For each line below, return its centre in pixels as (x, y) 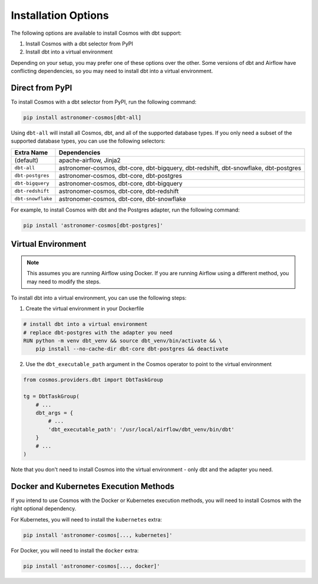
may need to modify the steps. (64, 281)
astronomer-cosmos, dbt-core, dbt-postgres (120, 176)
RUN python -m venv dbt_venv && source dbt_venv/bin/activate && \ (123, 341)
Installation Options (60, 15)
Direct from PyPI (42, 88)
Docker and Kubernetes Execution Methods (93, 486)
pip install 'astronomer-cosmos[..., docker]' (92, 566)
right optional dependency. (44, 509)
